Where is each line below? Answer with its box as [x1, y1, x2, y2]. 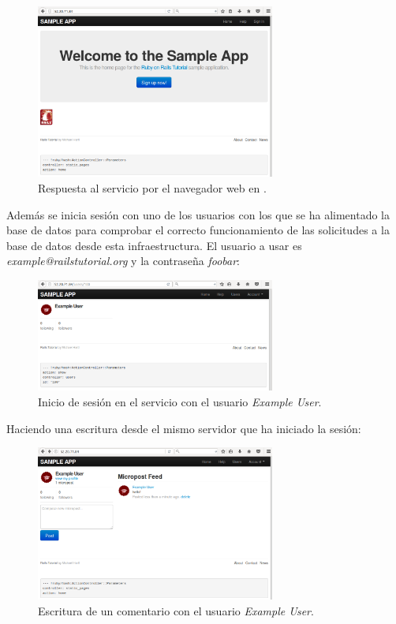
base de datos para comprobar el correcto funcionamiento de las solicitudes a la [6, 222, 390, 238]
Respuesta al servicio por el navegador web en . [38, 180, 267, 196]
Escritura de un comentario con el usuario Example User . [38, 602, 314, 618]
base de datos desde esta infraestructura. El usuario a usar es [6, 237, 302, 253]
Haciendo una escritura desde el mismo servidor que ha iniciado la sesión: [6, 420, 361, 436]
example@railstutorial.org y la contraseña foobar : [6, 252, 241, 269]
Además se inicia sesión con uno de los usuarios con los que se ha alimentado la [6, 206, 390, 222]
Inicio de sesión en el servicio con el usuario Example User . [38, 393, 322, 409]
